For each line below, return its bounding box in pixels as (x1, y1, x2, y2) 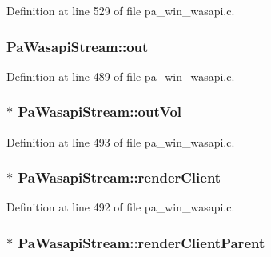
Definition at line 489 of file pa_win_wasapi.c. (6, 67, 235, 84)
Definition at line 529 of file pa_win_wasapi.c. (6, 2, 235, 18)
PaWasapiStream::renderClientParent (18, 232, 265, 252)
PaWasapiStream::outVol (18, 102, 182, 122)
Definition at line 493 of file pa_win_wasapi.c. (6, 133, 235, 150)
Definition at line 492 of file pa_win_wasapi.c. (6, 199, 235, 215)
